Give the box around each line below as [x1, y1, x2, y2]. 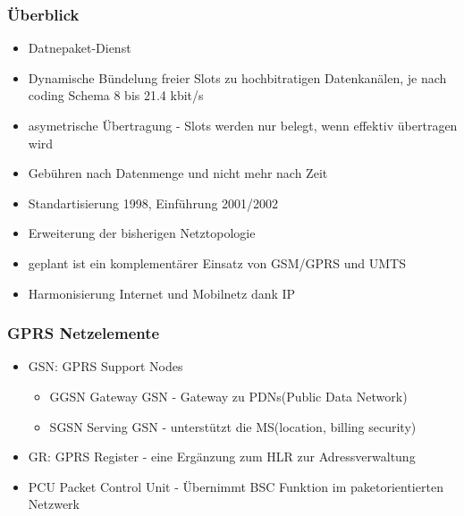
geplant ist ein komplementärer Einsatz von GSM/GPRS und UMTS [28, 253, 407, 272]
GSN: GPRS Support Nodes [28, 357, 183, 376]
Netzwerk [28, 495, 80, 513]
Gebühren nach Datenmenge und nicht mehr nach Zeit [28, 164, 328, 182]
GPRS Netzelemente [7, 322, 160, 344]
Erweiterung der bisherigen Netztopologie [28, 224, 256, 242]
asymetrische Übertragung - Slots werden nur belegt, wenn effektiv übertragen [28, 116, 458, 134]
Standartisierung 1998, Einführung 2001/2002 [28, 193, 279, 212]
